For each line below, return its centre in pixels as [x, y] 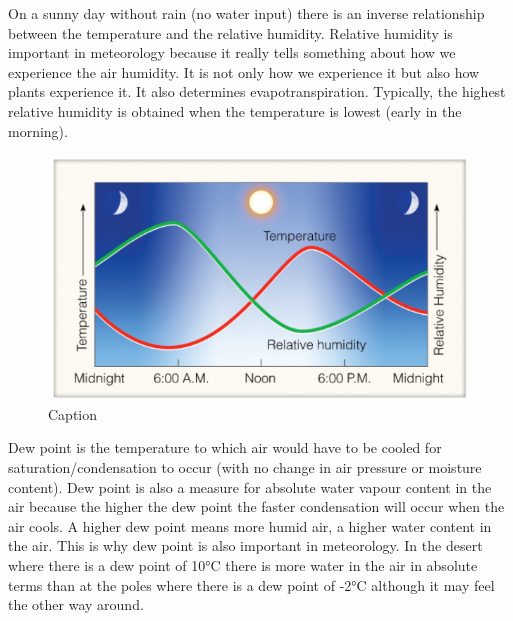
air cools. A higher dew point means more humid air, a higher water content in [250, 525]
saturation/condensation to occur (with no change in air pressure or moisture [245, 467]
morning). [38, 130]
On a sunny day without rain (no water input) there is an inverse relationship [246, 13]
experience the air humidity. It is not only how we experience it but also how [244, 71]
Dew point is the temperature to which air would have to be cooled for [225, 447]
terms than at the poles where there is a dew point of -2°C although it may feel [251, 584]
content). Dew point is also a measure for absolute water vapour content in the [250, 486]
